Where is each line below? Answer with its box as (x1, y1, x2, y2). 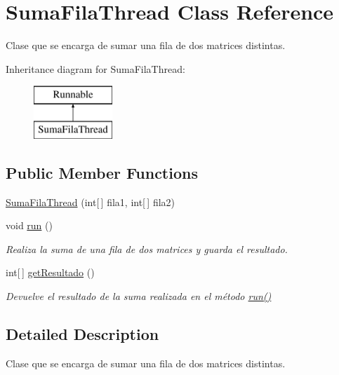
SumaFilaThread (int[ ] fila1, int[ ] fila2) (6, 194, 175, 209)
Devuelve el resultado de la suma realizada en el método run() (6, 289, 272, 304)
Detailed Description (6, 323, 159, 345)
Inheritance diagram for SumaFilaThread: (6, 61, 185, 76)
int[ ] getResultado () (6, 265, 95, 280)
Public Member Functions (6, 161, 198, 183)
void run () (6, 218, 53, 233)
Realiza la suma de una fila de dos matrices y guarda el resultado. (6, 241, 288, 256)
